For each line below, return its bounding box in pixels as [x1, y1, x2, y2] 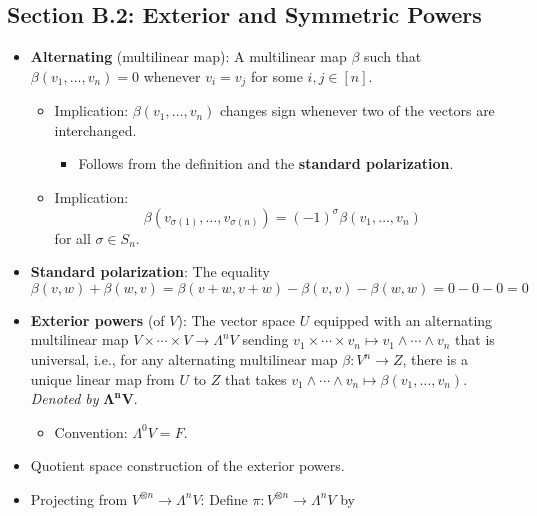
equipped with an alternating [313, 309, 493, 330]
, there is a [402, 349, 468, 369]
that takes [225, 368, 287, 389]
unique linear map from [30, 368, 175, 389]
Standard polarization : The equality [30, 261, 270, 282]
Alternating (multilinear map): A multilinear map [30, 46, 347, 67]
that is [455, 329, 495, 350]
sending [242, 329, 289, 350]
